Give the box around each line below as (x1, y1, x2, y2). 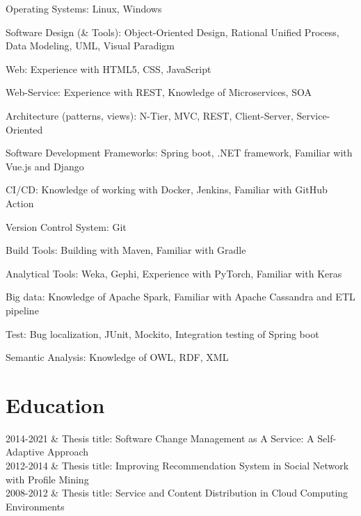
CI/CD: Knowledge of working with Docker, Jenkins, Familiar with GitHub (6, 182, 328, 197)
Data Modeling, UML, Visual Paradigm (6, 38, 175, 53)
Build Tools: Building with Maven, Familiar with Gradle (6, 243, 246, 257)
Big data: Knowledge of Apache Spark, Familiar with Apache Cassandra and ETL (6, 289, 355, 304)
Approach (47, 444, 89, 459)
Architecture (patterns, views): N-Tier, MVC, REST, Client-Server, (6, 108, 294, 122)
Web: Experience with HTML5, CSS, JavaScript (6, 61, 211, 76)
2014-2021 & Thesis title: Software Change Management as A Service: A (6, 430, 314, 445)
